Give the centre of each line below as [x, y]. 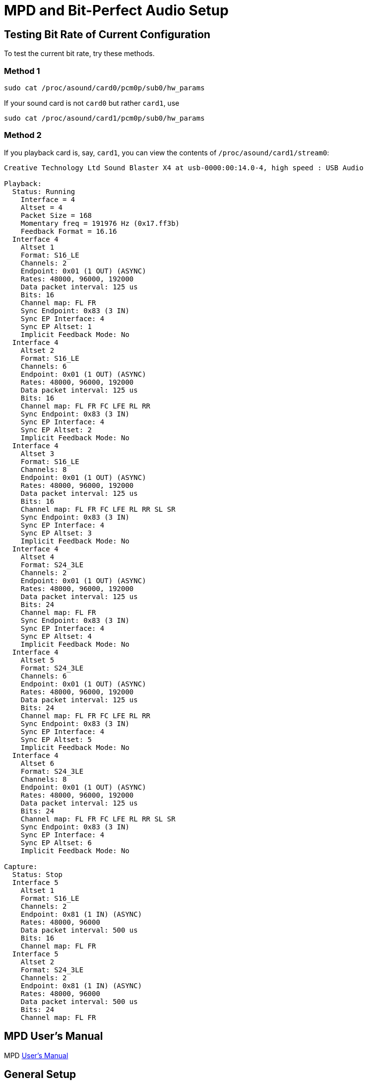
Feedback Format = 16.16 [69, 231]
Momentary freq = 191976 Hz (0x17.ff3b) [100, 223]
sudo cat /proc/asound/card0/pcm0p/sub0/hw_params [104, 88]
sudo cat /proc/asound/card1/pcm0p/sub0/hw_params [104, 118]
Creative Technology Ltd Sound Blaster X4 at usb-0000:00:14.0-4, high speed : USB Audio [184, 168]
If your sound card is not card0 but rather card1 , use [92, 103]
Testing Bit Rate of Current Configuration [107, 34]
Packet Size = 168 [56, 215]
